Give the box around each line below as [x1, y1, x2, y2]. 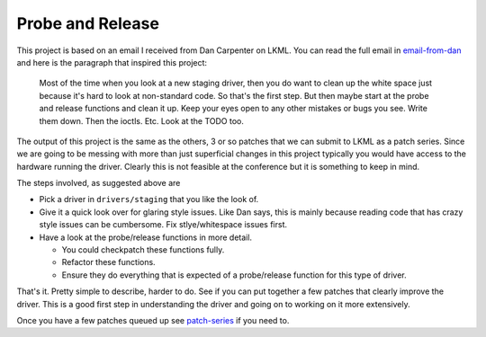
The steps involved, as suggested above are [16, 178, 181, 189]
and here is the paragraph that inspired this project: [16, 57, 207, 67]
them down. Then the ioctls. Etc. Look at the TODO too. [39, 115, 245, 126]
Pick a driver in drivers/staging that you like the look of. [39, 194, 259, 205]
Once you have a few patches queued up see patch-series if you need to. [16, 315, 290, 325]
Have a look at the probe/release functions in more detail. [39, 232, 252, 243]
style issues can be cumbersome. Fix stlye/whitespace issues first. [39, 219, 288, 230]
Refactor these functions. [61, 257, 157, 268]
